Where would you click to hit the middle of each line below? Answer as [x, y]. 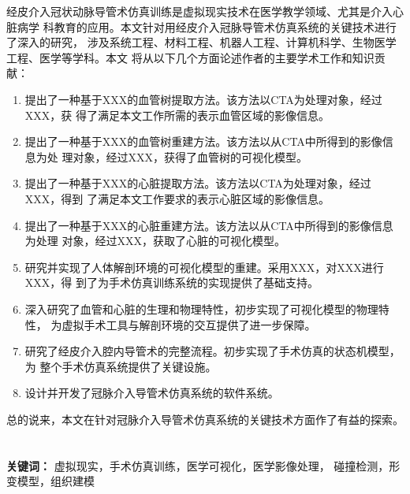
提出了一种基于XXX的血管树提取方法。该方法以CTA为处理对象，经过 [203, 99]
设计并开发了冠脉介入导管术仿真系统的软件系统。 [152, 393]
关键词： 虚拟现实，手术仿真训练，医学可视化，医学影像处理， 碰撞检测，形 [203, 465]
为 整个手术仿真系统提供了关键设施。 [121, 366]
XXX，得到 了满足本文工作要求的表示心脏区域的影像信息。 [177, 198]
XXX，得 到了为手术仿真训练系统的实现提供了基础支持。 [171, 282]
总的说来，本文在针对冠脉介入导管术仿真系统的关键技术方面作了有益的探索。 [205, 419]
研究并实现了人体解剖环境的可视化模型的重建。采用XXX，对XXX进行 [204, 267]
